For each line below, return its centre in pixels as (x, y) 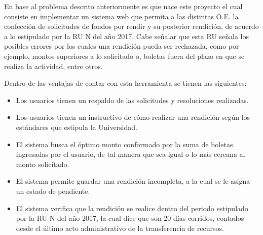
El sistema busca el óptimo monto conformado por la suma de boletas (124, 144)
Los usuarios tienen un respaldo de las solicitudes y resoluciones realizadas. (132, 100)
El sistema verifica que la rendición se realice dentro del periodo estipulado (132, 208)
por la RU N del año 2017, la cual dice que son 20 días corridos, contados (130, 218)
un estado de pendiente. (53, 191)
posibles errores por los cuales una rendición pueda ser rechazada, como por (122, 46)
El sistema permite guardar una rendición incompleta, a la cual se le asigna (133, 181)
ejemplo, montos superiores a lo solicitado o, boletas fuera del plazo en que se (124, 56)
